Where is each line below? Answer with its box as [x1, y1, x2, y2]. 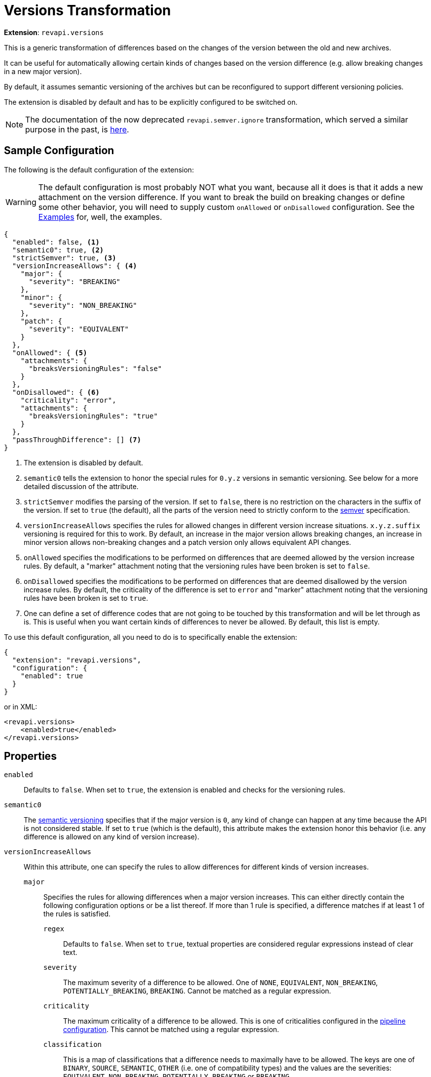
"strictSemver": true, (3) [12, 253, 116, 262]
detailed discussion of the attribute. [24, 482, 139, 491]
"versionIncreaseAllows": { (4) [12, 261, 137, 270]
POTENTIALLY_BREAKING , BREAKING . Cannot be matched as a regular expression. [63, 987, 331, 995]
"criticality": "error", [20, 396, 116, 404]
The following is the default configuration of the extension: [4, 165, 194, 174]
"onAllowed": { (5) [12, 348, 87, 357]
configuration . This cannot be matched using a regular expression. [63, 1025, 279, 1034]
